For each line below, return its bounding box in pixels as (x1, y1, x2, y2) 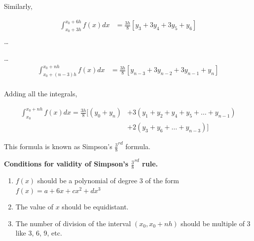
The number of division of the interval (15, 218, 131, 228)
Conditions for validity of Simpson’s (4, 159, 129, 169)
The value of (15, 201, 54, 212)
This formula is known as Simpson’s (4, 141, 112, 152)
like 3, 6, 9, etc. (15, 228, 62, 238)
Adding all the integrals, (4, 88, 77, 98)
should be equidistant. (62, 201, 129, 212)
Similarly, (4, 1, 33, 11)
